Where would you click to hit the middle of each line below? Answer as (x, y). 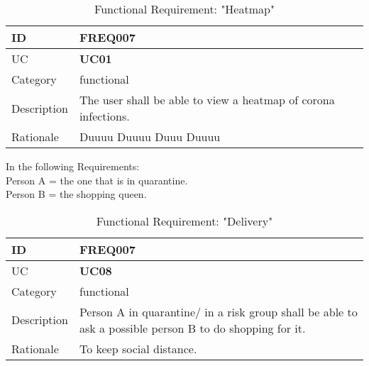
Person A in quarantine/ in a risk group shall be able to (218, 311)
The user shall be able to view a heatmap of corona (207, 100)
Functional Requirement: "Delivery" (184, 221)
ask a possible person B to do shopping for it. (192, 328)
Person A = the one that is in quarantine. (97, 180)
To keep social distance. (138, 348)
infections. (104, 116)
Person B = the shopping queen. (76, 194)
